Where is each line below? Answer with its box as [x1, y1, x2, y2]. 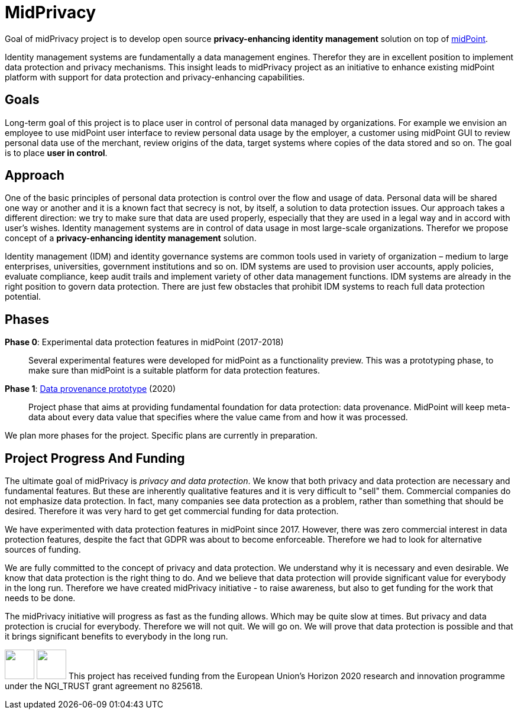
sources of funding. [5, 544, 81, 555]
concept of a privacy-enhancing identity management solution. [5, 233, 257, 244]
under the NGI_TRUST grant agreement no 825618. [5, 681, 203, 692]
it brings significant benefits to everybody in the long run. [5, 631, 228, 642]
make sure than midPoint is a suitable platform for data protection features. [28, 365, 320, 376]
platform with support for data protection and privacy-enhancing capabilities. [5, 72, 305, 82]
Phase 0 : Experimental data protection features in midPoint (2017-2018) [5, 337, 284, 348]
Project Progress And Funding [5, 450, 185, 466]
